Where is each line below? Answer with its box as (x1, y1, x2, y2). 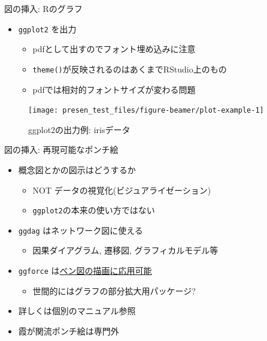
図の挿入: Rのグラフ (4, 2, 83, 14)
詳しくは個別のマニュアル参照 (18, 304, 136, 317)
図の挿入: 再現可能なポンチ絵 (4, 143, 119, 156)
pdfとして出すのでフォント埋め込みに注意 (32, 43, 196, 55)
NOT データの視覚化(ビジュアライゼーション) (32, 183, 211, 196)
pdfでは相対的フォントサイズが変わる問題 (32, 83, 196, 95)
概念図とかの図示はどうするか (18, 163, 136, 176)
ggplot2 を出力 (18, 22, 77, 35)
